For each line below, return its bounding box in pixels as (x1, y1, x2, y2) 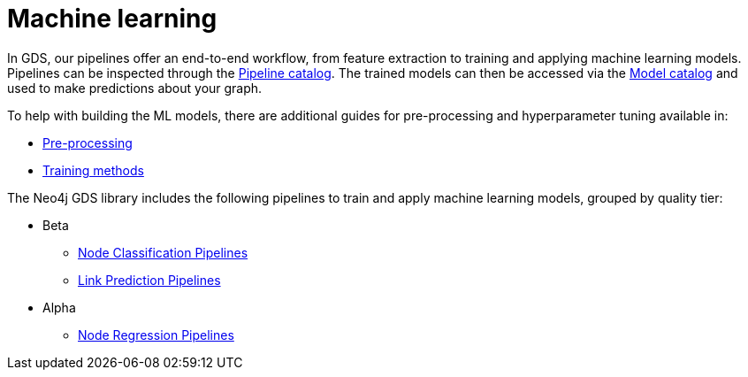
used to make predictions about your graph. (7, 80, 263, 96)
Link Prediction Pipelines (78, 272, 221, 288)
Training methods (42, 162, 144, 178)
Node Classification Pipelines (78, 244, 248, 260)
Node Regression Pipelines (78, 327, 234, 342)
